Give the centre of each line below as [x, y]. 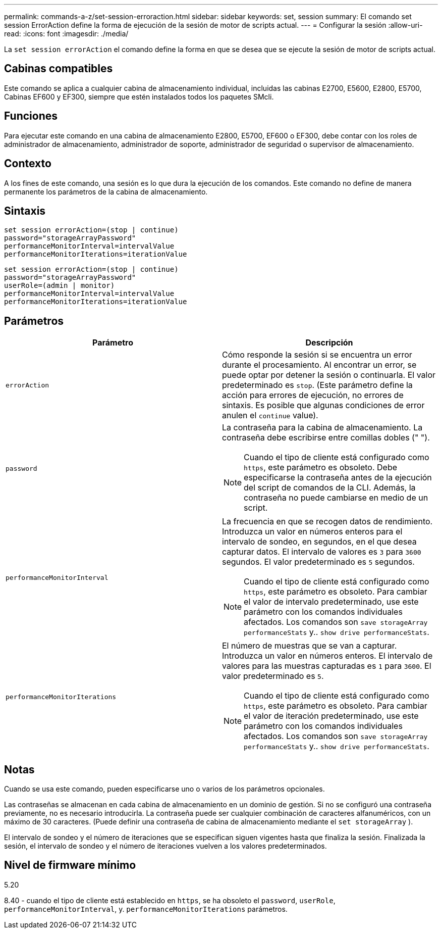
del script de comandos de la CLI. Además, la [330, 488]
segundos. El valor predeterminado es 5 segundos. [318, 562]
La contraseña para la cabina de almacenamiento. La [322, 428]
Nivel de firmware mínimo [70, 865]
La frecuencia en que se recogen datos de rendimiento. [327, 522]
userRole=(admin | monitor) [60, 286]
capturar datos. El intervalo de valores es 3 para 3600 [322, 552]
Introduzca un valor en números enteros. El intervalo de [327, 656]
